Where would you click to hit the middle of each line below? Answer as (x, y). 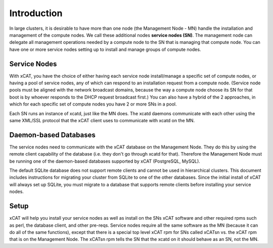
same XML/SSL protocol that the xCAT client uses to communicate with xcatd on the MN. (102, 120)
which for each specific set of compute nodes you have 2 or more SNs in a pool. (93, 104)
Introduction (36, 13)
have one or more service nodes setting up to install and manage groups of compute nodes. (105, 49)
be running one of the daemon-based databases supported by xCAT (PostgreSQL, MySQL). (105, 161)
